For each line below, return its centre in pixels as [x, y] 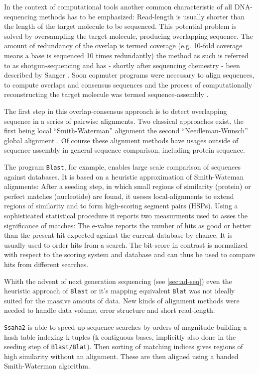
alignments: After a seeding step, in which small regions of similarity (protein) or [128, 186]
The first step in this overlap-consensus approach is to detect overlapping [116, 111]
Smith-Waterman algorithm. [47, 366]
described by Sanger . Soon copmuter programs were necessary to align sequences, [129, 75]
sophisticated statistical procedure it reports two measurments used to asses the [126, 215]
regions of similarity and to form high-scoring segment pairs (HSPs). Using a [121, 206]
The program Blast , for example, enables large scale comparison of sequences [122, 166]
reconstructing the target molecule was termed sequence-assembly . [106, 94]
